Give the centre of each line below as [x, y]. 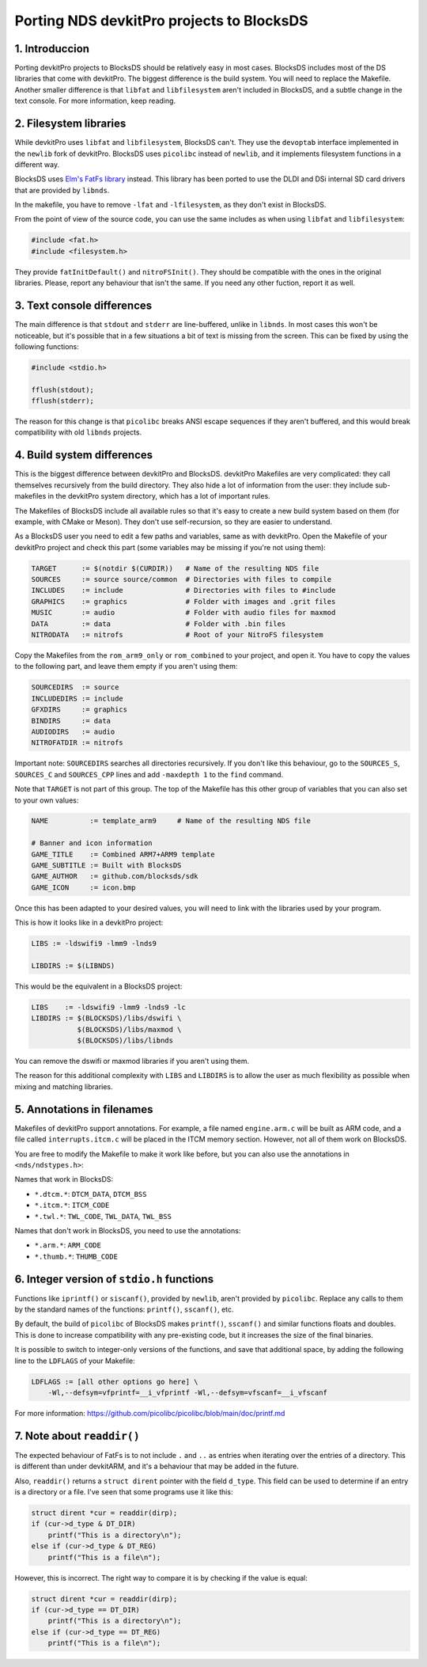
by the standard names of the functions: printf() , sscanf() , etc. [124, 1309]
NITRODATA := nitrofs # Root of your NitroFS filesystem [177, 635]
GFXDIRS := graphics [79, 710]
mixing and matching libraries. [64, 1086]
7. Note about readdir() [77, 1435]
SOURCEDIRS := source [75, 687]
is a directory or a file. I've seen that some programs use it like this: [124, 1491]
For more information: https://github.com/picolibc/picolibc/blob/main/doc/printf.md [150, 1413]
